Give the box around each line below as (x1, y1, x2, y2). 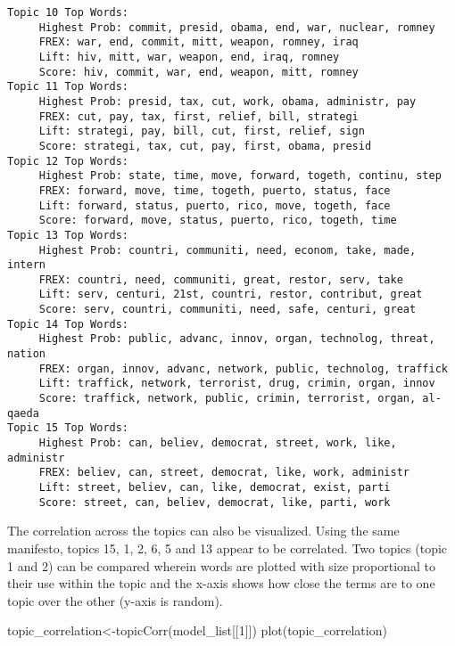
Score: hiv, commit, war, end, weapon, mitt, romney (38, 65, 359, 78)
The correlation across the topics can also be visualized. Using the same (7, 521, 400, 540)
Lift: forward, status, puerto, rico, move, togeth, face (38, 199, 391, 212)
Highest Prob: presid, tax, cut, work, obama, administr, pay (38, 94, 417, 108)
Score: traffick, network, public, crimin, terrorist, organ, (38, 392, 417, 405)
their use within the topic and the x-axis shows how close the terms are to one (7, 574, 435, 593)
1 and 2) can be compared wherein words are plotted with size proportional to (7, 556, 435, 575)
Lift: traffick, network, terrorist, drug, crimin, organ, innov (38, 377, 435, 390)
